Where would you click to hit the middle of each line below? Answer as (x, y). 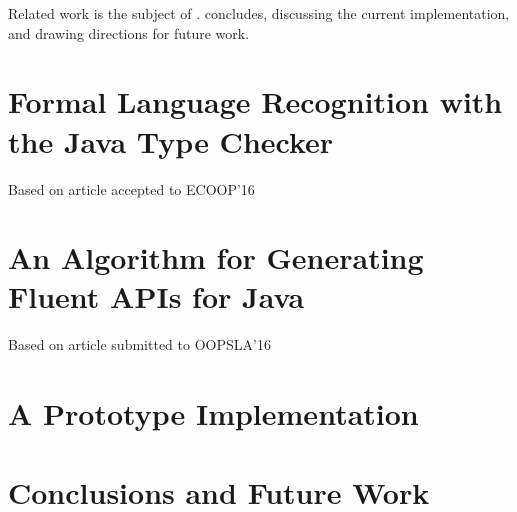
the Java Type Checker (171, 140)
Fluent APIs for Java (156, 296)
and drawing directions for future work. (129, 32)
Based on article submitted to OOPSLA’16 (139, 344)
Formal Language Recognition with (255, 101)
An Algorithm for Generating (216, 257)
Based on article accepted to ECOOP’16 (131, 188)
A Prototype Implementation (213, 413)
